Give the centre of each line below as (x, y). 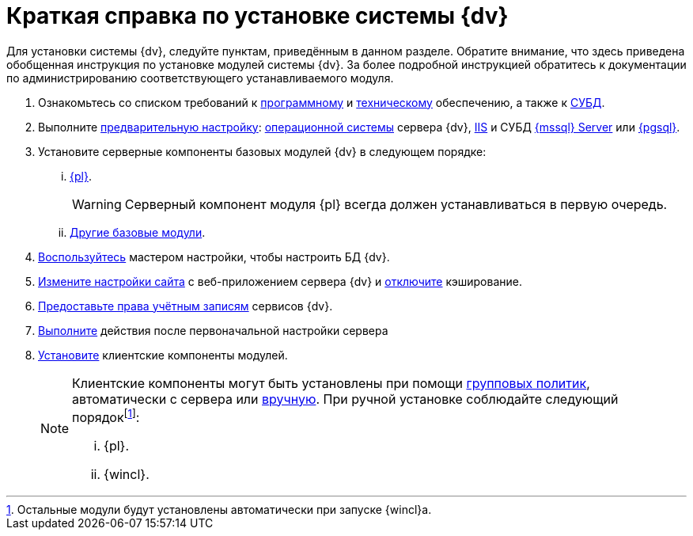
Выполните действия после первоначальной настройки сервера (213, 330)
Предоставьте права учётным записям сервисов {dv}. (186, 306)
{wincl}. (127, 475)
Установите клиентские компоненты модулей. (163, 355)
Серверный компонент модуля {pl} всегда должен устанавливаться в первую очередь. (396, 204)
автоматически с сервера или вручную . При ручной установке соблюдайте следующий (345, 399)
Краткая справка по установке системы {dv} (258, 16)
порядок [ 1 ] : (106, 416)
